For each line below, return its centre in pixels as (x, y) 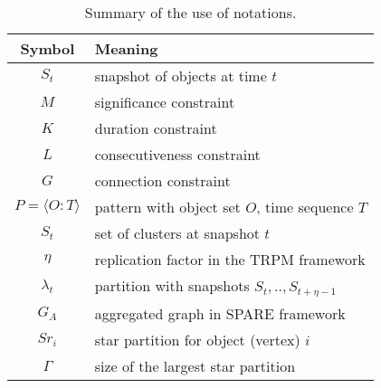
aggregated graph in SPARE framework (220, 313)
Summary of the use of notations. (190, 12)
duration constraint (156, 128)
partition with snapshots (172, 285)
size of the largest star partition (195, 365)
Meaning (126, 48)
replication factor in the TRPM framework (230, 259)
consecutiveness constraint (177, 154)
